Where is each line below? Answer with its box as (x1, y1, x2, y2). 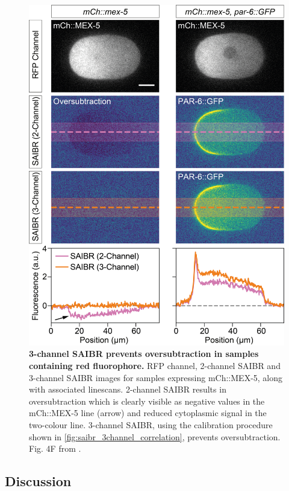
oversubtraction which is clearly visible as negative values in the (29, 394, 265, 407)
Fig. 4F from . (29, 442, 81, 455)
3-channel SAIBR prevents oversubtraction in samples (29, 347, 259, 360)
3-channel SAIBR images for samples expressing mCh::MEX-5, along (29, 371, 283, 383)
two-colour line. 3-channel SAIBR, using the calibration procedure (29, 419, 273, 431)
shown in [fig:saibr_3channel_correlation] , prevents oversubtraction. (29, 430, 281, 443)
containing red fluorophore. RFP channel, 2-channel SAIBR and (29, 359, 281, 372)
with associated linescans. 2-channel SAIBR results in (29, 383, 226, 396)
